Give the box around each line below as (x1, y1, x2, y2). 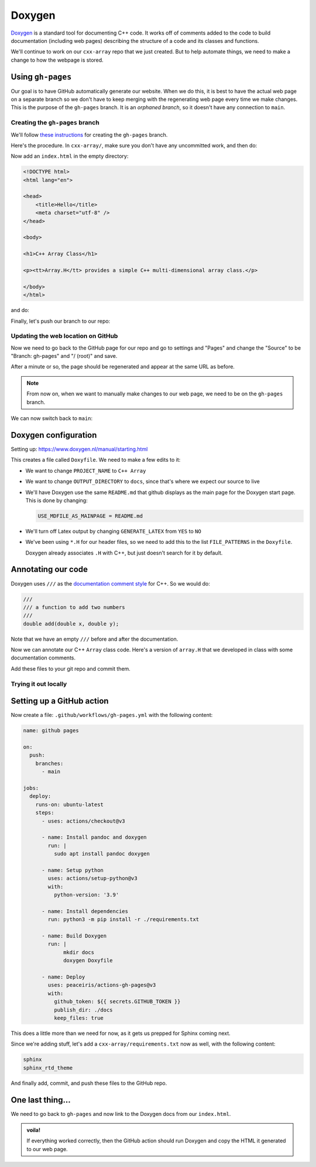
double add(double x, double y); (23, 620, 119, 627)
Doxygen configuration (11, 430, 97, 440)
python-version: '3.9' (53, 892, 119, 898)
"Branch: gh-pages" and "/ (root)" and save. (11, 353, 118, 360)
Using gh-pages (11, 72, 72, 82)
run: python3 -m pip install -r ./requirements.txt (47, 916, 200, 923)
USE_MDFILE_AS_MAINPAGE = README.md (37, 512, 143, 519)
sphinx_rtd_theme (23, 1064, 73, 1071)
